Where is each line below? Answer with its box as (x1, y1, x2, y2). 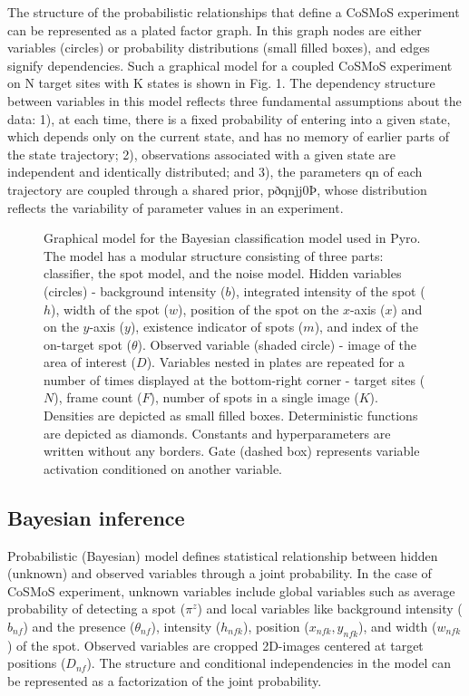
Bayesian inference (7, 503, 185, 531)
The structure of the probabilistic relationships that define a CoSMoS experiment (7, 3, 460, 21)
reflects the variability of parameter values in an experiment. (7, 198, 344, 217)
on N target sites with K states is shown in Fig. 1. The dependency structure (7, 73, 435, 92)
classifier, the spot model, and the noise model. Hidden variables (44, 264, 402, 283)
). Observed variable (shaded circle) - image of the (137, 334, 416, 353)
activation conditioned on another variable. (44, 459, 283, 478)
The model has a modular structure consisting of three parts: (44, 246, 384, 265)
